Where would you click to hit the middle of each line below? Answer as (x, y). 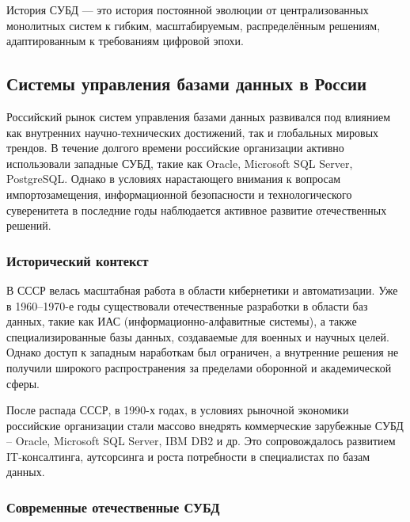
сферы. (23, 383)
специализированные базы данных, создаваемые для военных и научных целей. (198, 336)
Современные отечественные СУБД (113, 507)
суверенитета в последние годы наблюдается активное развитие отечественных (197, 210)
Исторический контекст (78, 260)
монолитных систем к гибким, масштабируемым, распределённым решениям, (194, 25)
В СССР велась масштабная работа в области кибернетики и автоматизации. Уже (202, 290)
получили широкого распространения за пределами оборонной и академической (199, 367)
